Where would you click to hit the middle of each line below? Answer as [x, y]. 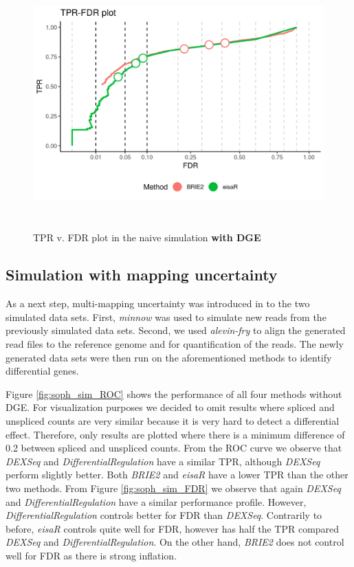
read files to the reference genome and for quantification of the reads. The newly [175, 343]
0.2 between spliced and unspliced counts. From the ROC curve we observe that [174, 448]
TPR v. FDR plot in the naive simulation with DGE [147, 237]
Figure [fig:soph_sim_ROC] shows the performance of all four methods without [174, 393]
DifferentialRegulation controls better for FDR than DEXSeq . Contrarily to [164, 515]
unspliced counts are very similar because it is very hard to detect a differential [173, 420]
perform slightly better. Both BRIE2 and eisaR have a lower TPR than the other [177, 475]
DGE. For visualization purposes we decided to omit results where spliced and [170, 407]
